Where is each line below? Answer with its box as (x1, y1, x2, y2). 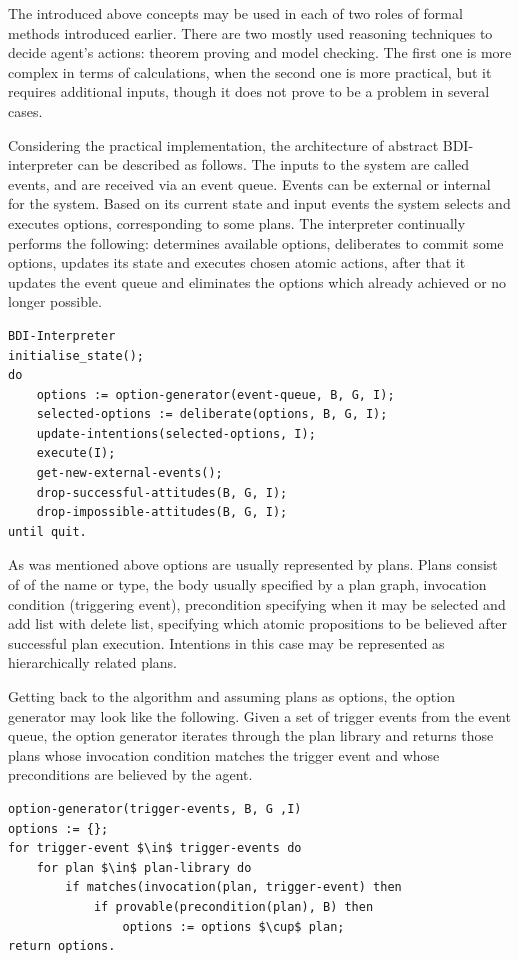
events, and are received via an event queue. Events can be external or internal (8, 173, 491, 194)
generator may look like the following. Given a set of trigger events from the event (8, 705, 511, 726)
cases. (8, 100, 43, 121)
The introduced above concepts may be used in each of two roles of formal (8, 3, 463, 23)
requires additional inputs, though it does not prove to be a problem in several (8, 81, 490, 102)
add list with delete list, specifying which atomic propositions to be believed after (8, 613, 508, 634)
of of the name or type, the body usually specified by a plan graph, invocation (8, 574, 487, 595)
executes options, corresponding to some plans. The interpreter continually (8, 212, 466, 233)
